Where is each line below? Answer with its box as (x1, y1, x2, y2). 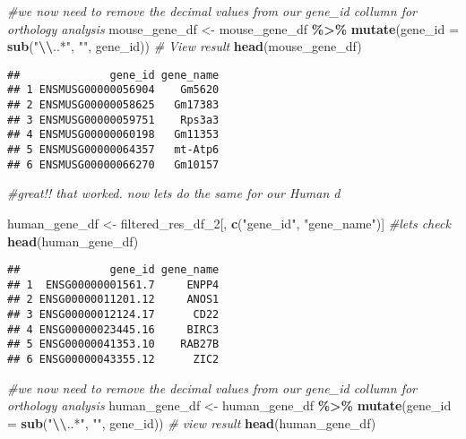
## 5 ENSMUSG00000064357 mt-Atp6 (7, 143, 220, 157)
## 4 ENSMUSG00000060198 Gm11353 (7, 128, 220, 142)
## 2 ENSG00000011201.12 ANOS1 (7, 293, 220, 306)
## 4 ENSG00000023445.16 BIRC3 (7, 323, 220, 336)
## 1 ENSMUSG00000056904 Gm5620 (7, 83, 220, 97)
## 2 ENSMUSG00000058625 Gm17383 (7, 99, 220, 112)
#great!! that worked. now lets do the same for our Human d (7, 184, 341, 202)
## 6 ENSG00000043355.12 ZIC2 (7, 353, 220, 366)
